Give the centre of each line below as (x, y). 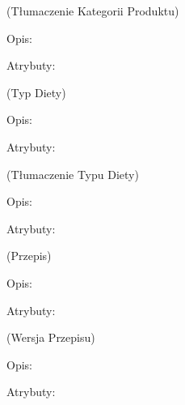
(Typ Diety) (36, 92)
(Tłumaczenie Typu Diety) (73, 174)
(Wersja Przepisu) (51, 337)
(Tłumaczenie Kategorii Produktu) (93, 11)
